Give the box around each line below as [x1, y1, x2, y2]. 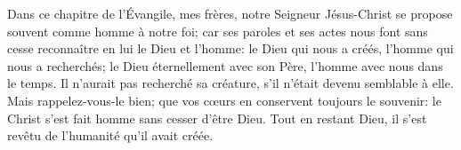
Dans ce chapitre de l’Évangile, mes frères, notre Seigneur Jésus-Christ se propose [7, 4, 453, 22]
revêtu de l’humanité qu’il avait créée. [7, 126, 214, 145]
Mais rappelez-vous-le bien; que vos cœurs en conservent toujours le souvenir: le [7, 91, 441, 109]
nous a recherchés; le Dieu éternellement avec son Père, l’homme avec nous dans [7, 56, 443, 75]
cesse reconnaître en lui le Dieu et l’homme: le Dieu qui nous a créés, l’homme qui [7, 39, 454, 58]
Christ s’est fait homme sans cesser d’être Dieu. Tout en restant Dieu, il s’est [7, 108, 427, 127]
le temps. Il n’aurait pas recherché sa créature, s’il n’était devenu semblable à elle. [7, 74, 454, 92]
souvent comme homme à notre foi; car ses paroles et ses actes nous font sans [7, 21, 428, 40]
